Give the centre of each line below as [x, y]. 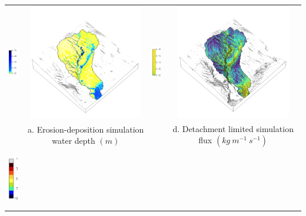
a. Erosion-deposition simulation [86, 129]
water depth [74, 141]
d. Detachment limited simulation [233, 128]
